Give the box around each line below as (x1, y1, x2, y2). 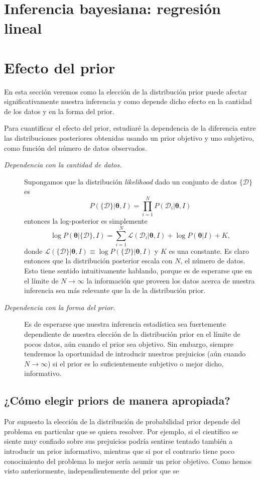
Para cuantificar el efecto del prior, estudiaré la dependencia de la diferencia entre (4, 123, 256, 133)
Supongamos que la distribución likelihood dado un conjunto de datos (24, 176, 237, 186)
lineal (4, 18, 42, 38)
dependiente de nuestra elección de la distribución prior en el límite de (24, 329, 240, 339)
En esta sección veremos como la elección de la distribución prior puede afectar (4, 86, 247, 97)
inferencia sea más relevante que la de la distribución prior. (24, 285, 206, 296)
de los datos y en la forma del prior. (4, 106, 114, 116)
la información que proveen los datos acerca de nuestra (86, 275, 255, 285)
